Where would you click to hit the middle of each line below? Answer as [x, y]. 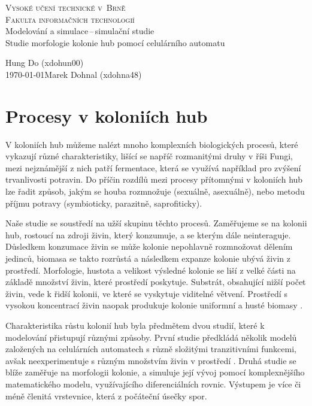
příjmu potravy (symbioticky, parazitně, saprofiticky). [104, 203]
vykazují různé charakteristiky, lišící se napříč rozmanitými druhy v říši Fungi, [149, 156]
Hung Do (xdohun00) [45, 63]
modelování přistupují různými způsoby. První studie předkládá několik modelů [151, 337]
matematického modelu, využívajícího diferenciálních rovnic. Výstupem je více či [153, 384]
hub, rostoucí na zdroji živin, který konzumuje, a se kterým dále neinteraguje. [148, 234]
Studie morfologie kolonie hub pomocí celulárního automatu [115, 42]
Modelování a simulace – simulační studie [80, 31]
